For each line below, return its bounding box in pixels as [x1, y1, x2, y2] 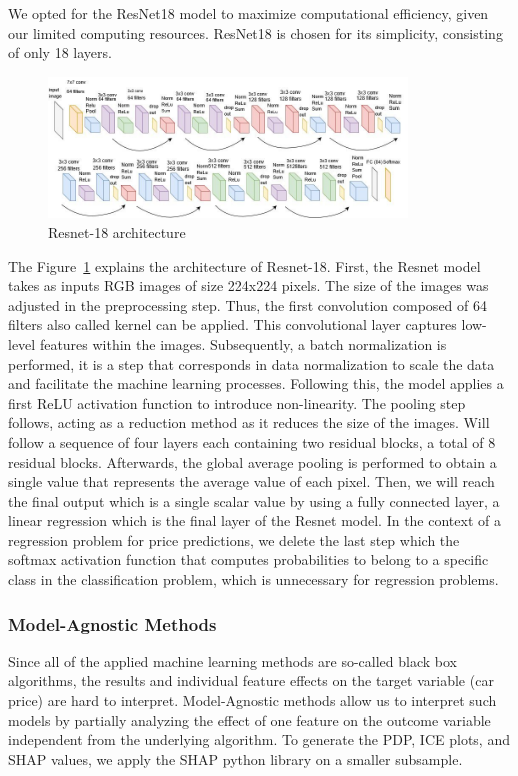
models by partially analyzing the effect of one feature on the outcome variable [8, 709, 491, 730]
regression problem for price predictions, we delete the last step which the [8, 529, 460, 550]
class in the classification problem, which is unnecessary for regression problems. [8, 569, 499, 590]
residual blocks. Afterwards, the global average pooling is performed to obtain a [8, 451, 497, 472]
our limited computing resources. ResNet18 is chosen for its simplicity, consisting [8, 22, 503, 43]
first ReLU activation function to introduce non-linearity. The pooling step [8, 392, 466, 413]
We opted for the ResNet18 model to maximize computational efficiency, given [8, 3, 489, 23]
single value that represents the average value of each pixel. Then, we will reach [8, 471, 495, 492]
